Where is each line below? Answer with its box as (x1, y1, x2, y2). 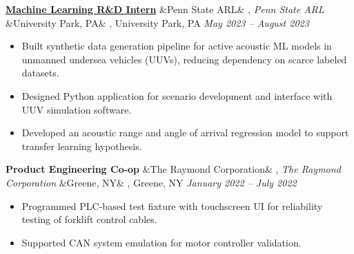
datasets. (21, 65, 59, 80)
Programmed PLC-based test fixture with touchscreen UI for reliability (21, 198, 323, 213)
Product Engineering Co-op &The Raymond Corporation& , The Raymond (6, 162, 341, 176)
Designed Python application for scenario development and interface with (21, 88, 333, 103)
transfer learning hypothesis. (21, 138, 142, 153)
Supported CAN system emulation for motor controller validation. (21, 235, 302, 249)
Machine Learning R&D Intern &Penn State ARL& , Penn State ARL (6, 2, 324, 16)
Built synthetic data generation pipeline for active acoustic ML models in (21, 39, 332, 53)
